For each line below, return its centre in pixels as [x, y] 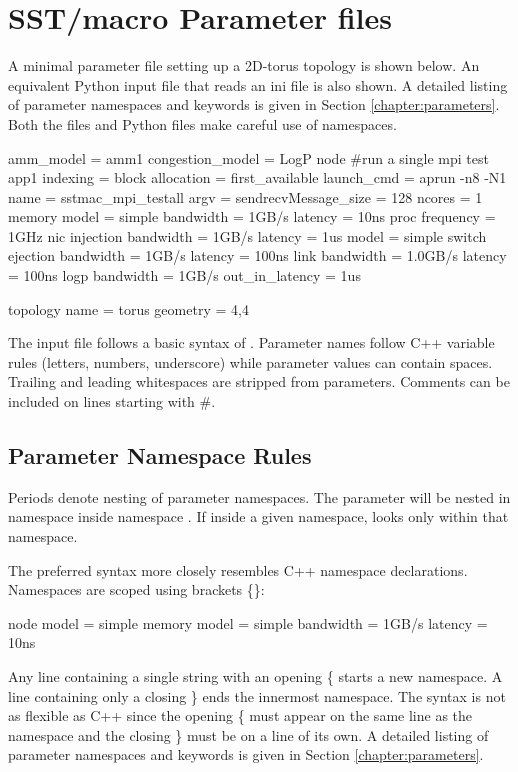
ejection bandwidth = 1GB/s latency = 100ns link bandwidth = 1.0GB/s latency [257, 255]
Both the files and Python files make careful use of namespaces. [202, 123]
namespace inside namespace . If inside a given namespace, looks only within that [258, 516]
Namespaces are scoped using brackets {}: [136, 589]
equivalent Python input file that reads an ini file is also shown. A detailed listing [258, 84]
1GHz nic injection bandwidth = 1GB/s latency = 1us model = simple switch [247, 235]
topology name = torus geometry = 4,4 [128, 308]
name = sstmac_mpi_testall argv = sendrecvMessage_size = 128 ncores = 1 [245, 196]
